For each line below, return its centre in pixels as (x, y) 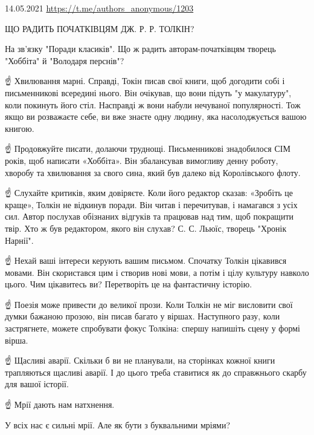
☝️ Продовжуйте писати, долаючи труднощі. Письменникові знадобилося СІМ (148, 149)
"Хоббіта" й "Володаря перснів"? (65, 60)
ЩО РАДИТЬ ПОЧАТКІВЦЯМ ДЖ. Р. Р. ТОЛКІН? (100, 28)
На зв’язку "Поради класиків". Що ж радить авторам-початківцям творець (140, 49)
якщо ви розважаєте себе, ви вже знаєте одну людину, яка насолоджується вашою (156, 116)
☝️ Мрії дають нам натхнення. (60, 404)
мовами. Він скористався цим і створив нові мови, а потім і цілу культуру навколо (157, 272)
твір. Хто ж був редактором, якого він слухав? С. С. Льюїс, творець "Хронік (146, 228)
